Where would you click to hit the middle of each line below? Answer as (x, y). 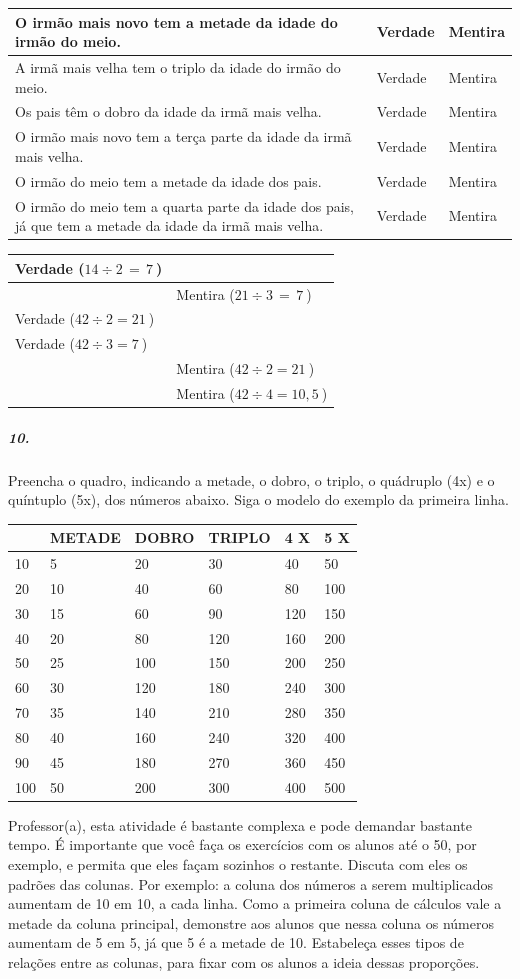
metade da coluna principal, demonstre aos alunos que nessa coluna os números (251, 922)
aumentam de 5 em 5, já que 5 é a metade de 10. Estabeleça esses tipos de (236, 942)
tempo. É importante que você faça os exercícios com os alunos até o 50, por (242, 844)
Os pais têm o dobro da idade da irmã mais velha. (168, 111)
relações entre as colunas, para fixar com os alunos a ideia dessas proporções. (244, 961)
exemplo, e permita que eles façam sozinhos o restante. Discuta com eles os (238, 863)
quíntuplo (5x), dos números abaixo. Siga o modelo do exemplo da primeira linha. (258, 499)
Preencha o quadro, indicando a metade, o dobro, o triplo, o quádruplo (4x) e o (251, 479)
